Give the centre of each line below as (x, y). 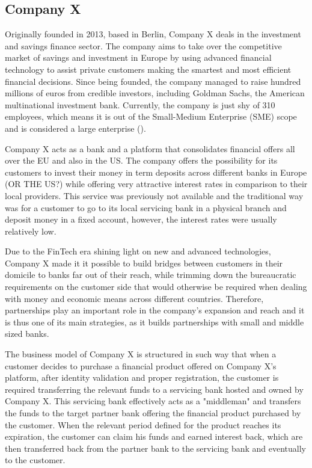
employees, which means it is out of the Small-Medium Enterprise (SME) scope (151, 116)
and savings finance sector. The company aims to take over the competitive (143, 45)
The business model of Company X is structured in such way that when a (141, 354)
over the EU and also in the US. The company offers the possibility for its (141, 160)
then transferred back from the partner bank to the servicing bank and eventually (155, 448)
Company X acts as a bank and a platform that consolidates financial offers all (150, 148)
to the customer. (35, 460)
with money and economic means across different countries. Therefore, (134, 298)
